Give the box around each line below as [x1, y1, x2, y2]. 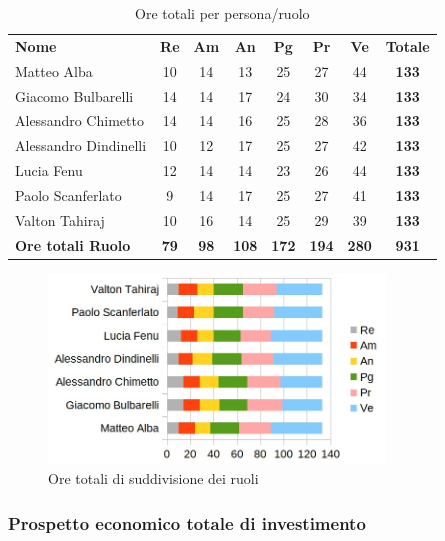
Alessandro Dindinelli [15, 135, 147, 156]
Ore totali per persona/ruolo [135, 3, 310, 23]
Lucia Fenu [15, 160, 83, 181]
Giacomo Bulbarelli [15, 85, 134, 106]
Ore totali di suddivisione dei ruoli [48, 468, 259, 488]
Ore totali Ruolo [15, 234, 131, 255]
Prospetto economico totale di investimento [8, 510, 366, 535]
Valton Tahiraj [15, 209, 105, 230]
